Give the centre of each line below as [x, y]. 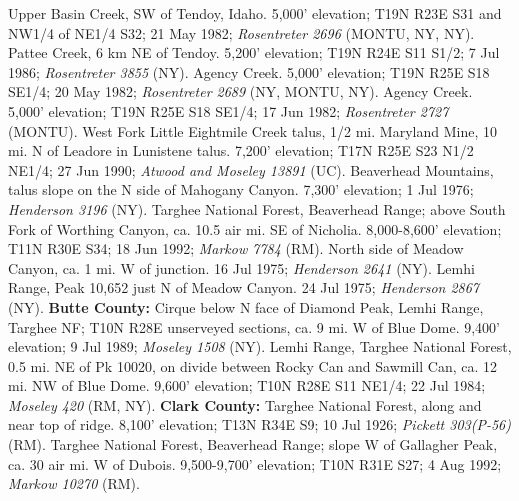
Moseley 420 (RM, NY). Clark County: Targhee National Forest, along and [245, 404]
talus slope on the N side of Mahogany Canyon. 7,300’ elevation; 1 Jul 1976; [241, 189]
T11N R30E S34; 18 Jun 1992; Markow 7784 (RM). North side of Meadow [236, 248]
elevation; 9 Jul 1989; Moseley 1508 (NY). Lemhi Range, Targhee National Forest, [260, 346]
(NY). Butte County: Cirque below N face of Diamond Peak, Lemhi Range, [246, 306]
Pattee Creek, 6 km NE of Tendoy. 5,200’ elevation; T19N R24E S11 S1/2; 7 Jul [254, 52]
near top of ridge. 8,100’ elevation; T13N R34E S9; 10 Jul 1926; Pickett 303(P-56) [259, 424]
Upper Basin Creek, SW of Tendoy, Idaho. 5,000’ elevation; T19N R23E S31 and [255, 13]
